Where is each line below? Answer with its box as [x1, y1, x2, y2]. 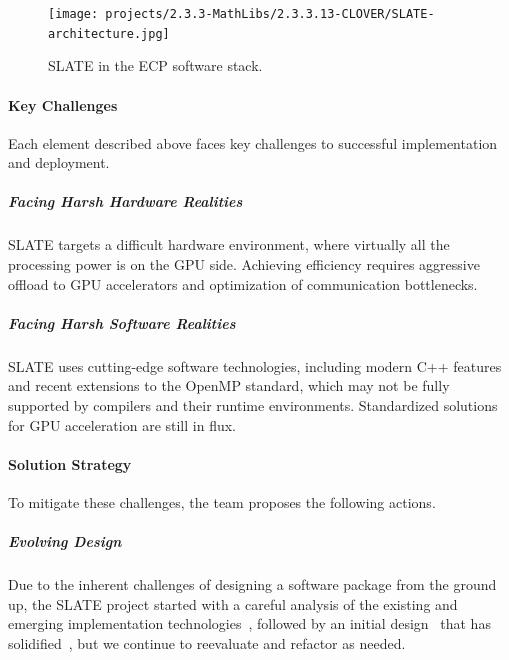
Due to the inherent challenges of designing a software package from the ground [8, 574, 497, 595]
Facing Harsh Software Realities [8, 312, 236, 333]
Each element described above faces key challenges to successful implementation [8, 132, 498, 153]
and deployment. [8, 152, 110, 173]
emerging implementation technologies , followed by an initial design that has [8, 613, 491, 634]
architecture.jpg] [48, 26, 170, 41]
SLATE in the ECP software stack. [48, 55, 263, 76]
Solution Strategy [8, 453, 132, 474]
